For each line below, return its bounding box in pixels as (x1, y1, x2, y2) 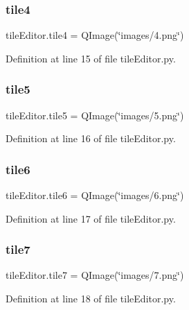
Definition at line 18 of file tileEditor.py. (6, 291, 176, 306)
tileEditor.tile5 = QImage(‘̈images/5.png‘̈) (6, 107, 184, 122)
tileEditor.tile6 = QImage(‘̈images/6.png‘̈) (6, 188, 184, 203)
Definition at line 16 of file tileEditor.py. (6, 131, 176, 146)
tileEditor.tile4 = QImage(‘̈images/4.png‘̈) (6, 28, 184, 42)
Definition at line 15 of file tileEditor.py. (6, 51, 176, 65)
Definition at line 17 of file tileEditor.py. (6, 211, 176, 225)
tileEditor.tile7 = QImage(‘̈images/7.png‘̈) (6, 268, 184, 282)
